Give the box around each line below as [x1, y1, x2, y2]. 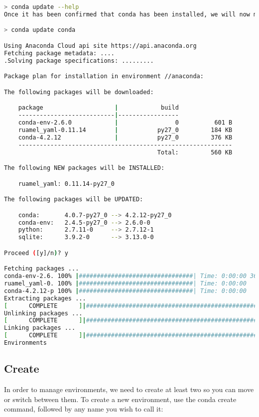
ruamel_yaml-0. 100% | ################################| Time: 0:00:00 [4, 280, 247, 287]
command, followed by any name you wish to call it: [4, 404, 163, 414]
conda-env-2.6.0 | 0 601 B [18, 119, 233, 127]
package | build [18, 104, 179, 112]
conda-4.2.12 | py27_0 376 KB [18, 134, 233, 141]
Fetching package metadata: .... [4, 49, 115, 57]
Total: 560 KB [157, 148, 233, 156]
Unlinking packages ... [4, 309, 83, 317]
